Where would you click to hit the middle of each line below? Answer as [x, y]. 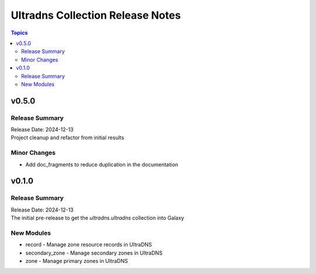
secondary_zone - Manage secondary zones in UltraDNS [94, 253]
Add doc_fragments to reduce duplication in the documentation [102, 164]
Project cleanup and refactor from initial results [68, 138]
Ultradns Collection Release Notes [96, 15]
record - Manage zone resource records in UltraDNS [89, 245]
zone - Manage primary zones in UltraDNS [77, 261]
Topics [19, 33]
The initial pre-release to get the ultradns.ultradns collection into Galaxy [97, 218]
